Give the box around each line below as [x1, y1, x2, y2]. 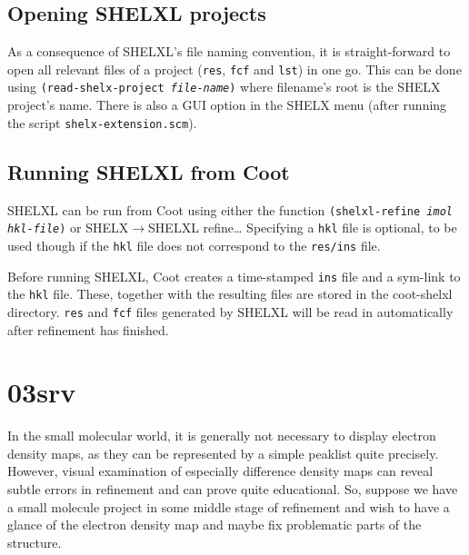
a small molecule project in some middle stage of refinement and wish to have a [7, 497, 450, 516]
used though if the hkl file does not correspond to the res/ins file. [7, 235, 381, 254]
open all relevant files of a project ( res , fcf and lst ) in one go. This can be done [7, 59, 462, 78]
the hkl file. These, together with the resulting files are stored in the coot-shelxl [7, 284, 453, 303]
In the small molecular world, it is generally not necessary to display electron [7, 426, 436, 445]
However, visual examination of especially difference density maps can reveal [7, 461, 434, 481]
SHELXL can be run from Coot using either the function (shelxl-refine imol [7, 200, 453, 219]
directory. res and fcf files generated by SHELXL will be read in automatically [7, 302, 454, 321]
